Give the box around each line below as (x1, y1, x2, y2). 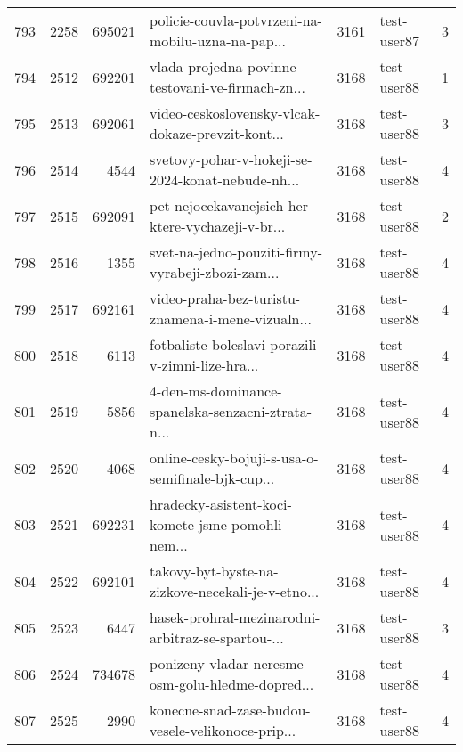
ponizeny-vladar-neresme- (150, 653, 308, 674)
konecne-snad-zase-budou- (150, 699, 311, 720)
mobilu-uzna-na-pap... (150, 30, 286, 51)
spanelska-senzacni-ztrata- (150, 401, 313, 421)
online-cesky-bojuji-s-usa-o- (150, 447, 319, 468)
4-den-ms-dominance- (150, 380, 282, 401)
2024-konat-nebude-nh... (150, 169, 300, 190)
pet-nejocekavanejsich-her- (150, 195, 313, 216)
